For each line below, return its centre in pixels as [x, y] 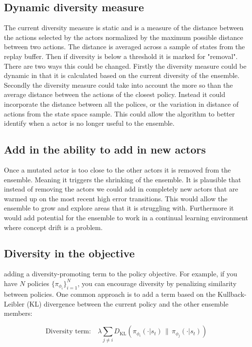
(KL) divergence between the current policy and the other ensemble [127, 303]
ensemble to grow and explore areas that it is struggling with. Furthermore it [119, 208]
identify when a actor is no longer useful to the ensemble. [89, 123]
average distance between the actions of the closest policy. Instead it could [115, 94]
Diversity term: [68, 332]
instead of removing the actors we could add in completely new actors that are [121, 189]
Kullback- [232, 294]
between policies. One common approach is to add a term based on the [110, 294]
